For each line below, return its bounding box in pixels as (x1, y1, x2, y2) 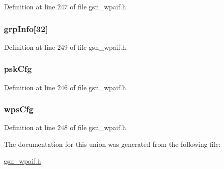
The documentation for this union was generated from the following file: (4, 139, 221, 149)
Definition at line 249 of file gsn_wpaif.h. (4, 41, 128, 52)
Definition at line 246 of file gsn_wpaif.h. (4, 82, 128, 92)
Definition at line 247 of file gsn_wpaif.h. (4, 1, 128, 11)
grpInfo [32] (4, 22, 48, 34)
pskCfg (4, 63, 32, 75)
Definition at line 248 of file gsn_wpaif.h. (4, 122, 128, 133)
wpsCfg (4, 103, 34, 115)
